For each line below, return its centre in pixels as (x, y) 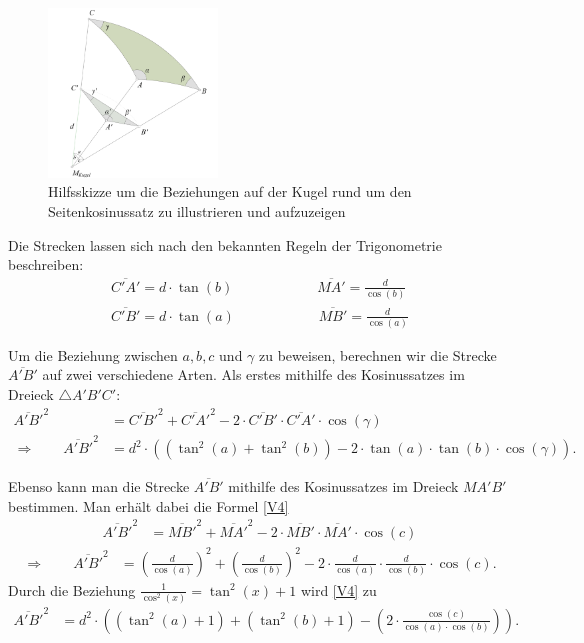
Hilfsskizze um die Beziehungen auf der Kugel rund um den (230, 191)
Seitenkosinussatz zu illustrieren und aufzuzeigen (197, 210)
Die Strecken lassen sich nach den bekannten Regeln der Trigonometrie (225, 244)
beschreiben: (46, 264)
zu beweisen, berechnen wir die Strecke (378, 354)
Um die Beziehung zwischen (93, 354)
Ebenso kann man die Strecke (99, 486)
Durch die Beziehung (72, 589)
